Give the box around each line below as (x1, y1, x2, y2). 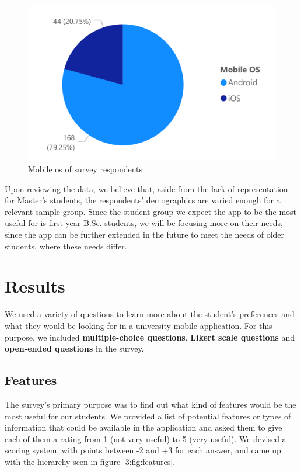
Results (5, 274, 65, 298)
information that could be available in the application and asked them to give (5, 421, 282, 433)
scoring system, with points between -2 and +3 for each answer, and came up (5, 444, 281, 456)
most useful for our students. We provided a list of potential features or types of (5, 409, 291, 422)
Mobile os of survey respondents (28, 163, 143, 175)
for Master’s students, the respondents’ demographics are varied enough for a (5, 194, 281, 206)
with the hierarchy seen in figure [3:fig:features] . (5, 455, 176, 467)
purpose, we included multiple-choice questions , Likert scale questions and (5, 331, 295, 343)
